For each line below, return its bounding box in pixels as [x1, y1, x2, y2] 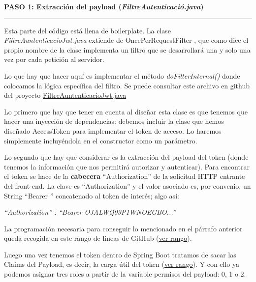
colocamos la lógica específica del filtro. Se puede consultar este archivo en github [4, 80, 250, 90]
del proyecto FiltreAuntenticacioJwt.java [4, 90, 127, 100]
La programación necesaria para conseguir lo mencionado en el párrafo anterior [4, 223, 243, 233]
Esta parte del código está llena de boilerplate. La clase [4, 25, 171, 35]
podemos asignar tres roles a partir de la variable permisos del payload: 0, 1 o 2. [4, 269, 246, 279]
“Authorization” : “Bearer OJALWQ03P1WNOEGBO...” [4, 207, 176, 217]
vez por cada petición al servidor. [4, 54, 104, 64]
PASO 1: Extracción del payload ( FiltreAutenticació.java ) [4, 1, 204, 11]
